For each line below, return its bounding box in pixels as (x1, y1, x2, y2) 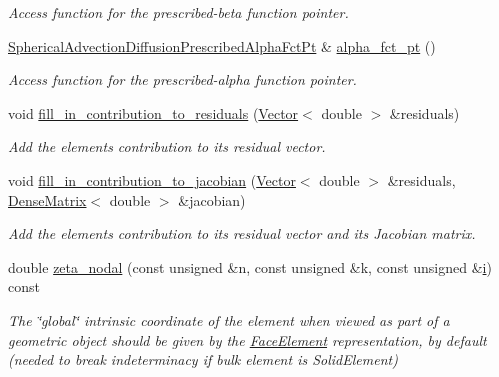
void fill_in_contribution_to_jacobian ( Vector (8, 169, 296, 190)
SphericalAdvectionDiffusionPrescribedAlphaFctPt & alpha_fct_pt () (8, 35, 436, 56)
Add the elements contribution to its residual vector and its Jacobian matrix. (8, 223, 476, 244)
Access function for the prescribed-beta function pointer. (8, 2, 349, 22)
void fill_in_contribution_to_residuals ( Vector (8, 102, 299, 123)
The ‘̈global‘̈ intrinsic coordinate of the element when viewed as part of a (8, 309, 450, 330)
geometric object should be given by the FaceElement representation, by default (8, 329, 487, 350)
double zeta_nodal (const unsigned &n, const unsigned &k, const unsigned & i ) (8, 256, 492, 277)
